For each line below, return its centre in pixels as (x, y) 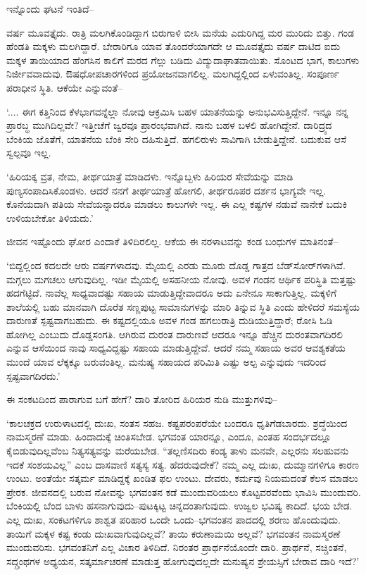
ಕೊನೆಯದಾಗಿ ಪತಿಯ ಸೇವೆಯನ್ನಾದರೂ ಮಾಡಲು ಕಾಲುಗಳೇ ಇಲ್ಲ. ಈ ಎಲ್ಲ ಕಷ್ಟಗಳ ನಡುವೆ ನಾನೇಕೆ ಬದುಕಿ (177, 204)
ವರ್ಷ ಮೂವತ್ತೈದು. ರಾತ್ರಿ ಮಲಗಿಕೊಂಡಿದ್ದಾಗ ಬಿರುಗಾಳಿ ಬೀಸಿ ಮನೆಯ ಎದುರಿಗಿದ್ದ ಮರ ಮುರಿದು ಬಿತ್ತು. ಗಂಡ (180, 32)
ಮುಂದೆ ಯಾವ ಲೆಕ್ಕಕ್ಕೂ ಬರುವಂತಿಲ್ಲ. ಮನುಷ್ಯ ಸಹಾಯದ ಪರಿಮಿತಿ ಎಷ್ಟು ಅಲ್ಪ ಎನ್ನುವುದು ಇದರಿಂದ (166, 362)
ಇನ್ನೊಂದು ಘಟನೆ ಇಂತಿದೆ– (50, 8)
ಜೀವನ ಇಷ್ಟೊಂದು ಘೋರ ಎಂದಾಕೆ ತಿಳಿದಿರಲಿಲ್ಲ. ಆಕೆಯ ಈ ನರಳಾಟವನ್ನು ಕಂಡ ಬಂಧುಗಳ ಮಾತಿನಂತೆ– (172, 241)
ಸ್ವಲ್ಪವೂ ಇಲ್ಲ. (29, 153)
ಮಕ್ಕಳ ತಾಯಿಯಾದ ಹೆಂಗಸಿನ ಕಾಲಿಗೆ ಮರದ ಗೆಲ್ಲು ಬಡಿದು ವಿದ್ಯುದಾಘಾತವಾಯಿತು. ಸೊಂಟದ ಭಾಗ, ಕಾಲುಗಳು (183, 60)
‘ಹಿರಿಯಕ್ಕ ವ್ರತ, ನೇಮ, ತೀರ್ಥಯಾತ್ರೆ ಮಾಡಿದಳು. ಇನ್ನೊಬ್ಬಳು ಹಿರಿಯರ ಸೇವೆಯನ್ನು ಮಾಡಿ (150, 176)
